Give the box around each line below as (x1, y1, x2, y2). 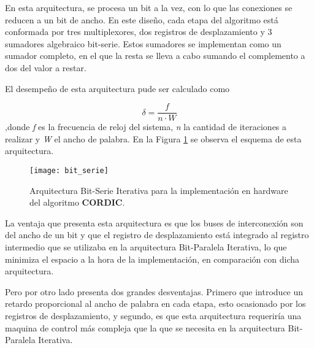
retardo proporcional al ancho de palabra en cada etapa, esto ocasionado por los (5, 297, 306, 310)
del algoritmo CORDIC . (29, 196, 125, 209)
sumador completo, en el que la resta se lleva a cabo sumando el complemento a (5, 49, 305, 62)
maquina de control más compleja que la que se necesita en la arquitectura (5, 321, 285, 334)
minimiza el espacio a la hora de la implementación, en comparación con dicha (5, 252, 300, 265)
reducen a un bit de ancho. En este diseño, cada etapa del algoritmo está (5, 13, 278, 26)
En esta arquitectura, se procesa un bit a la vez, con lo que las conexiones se (5, 1, 293, 14)
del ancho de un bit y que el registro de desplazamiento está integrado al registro (5, 228, 309, 241)
